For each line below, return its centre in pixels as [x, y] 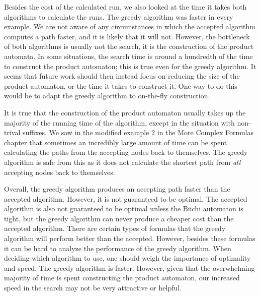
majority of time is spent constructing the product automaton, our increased [122, 278]
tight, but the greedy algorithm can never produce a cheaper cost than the [119, 218]
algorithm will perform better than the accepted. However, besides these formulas [130, 238]
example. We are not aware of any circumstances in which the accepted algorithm [130, 26]
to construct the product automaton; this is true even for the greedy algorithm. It [130, 66]
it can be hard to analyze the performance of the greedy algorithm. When [118, 248]
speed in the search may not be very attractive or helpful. [93, 288]
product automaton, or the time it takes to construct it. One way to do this [121, 85]
